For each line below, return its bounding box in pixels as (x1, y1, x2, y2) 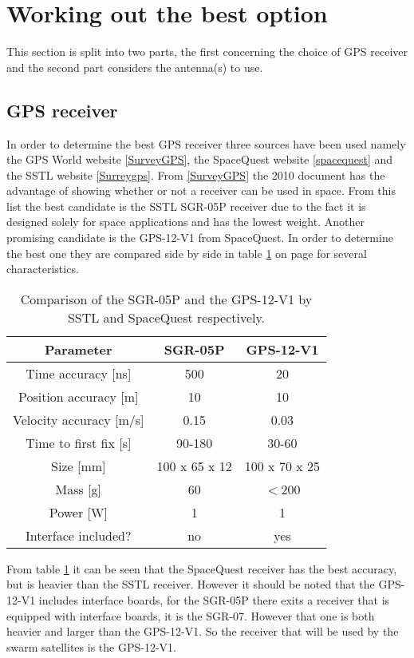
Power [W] (49, 502, 108, 521)
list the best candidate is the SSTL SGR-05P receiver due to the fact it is (6, 197, 366, 214)
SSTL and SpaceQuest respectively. (67, 307, 266, 327)
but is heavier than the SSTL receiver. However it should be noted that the (6, 576, 375, 593)
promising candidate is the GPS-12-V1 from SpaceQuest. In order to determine (6, 229, 393, 246)
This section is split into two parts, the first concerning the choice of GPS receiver (6, 43, 408, 60)
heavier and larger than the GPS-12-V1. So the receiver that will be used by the (6, 623, 399, 640)
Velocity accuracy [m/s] (13, 410, 144, 429)
